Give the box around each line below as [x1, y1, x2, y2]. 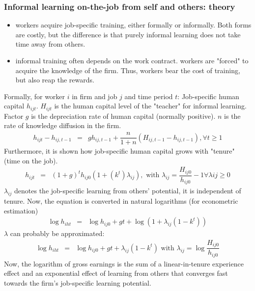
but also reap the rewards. [15, 75, 94, 85]
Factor [4, 110, 24, 121]
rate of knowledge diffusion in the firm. [4, 120, 121, 131]
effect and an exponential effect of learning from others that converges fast [4, 268, 228, 278]
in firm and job [72, 91, 117, 101]
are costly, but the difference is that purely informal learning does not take [15, 29, 241, 39]
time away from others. [15, 39, 85, 49]
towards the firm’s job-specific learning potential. [4, 278, 151, 288]
